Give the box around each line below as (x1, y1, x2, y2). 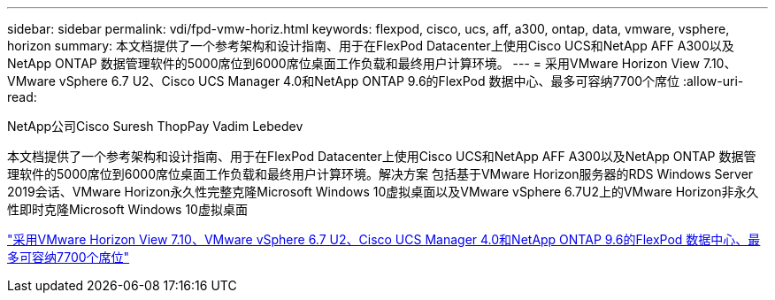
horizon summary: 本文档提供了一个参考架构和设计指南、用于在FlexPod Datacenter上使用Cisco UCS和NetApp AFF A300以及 (7, 38, 734, 53)
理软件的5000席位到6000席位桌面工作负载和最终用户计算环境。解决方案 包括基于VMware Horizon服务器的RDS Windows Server (7, 166, 754, 181)
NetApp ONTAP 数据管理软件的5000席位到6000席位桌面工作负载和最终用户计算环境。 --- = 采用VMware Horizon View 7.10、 (7, 56, 737, 71)
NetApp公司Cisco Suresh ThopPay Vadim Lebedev (7, 119, 303, 134)
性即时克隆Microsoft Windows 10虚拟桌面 (7, 202, 248, 217)
